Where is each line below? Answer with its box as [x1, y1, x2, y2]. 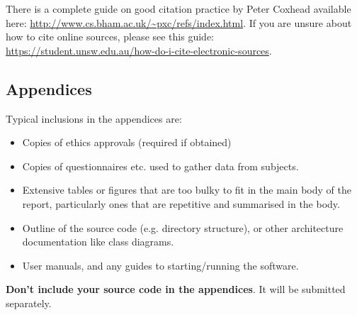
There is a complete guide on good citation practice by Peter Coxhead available [6, 1, 351, 16]
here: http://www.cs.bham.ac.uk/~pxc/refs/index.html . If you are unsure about [6, 15, 352, 30]
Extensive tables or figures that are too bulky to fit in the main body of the [22, 182, 351, 197]
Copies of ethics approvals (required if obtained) [22, 135, 232, 150]
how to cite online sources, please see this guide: [6, 29, 214, 44]
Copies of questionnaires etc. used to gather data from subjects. [22, 158, 299, 173]
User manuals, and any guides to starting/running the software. [22, 258, 299, 272]
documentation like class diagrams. [22, 234, 174, 249]
